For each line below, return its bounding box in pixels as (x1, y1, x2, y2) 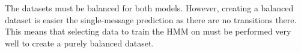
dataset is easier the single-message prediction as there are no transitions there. (5, 13, 297, 26)
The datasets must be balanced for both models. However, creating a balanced (5, 2, 294, 14)
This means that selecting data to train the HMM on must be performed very (5, 25, 291, 38)
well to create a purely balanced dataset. (5, 36, 154, 49)
